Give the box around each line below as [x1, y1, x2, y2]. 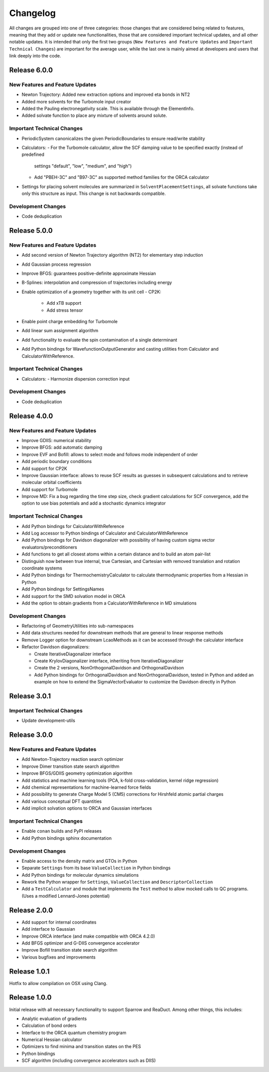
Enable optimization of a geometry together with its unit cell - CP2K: [21, 289, 161, 295]
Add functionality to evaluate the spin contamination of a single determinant [21, 337, 177, 343]
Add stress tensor [46, 307, 83, 313]
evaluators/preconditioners [21, 544, 77, 550]
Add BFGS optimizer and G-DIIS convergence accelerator [21, 940, 140, 946]
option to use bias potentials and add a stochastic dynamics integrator [21, 500, 166, 507]
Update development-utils [21, 717, 76, 724]
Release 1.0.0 [9, 993, 52, 1002]
